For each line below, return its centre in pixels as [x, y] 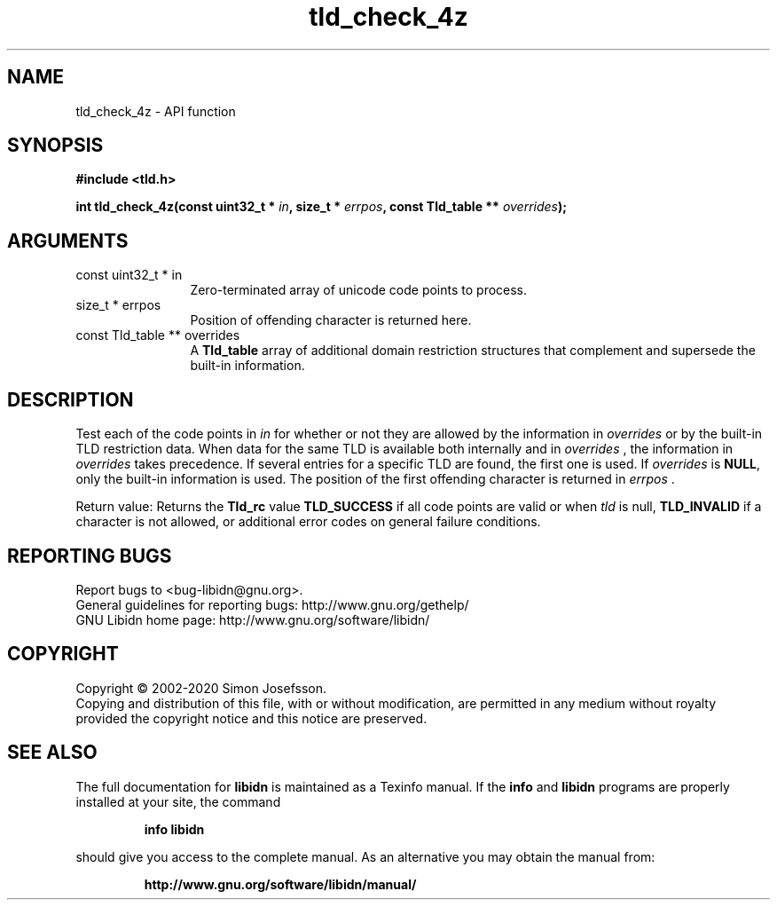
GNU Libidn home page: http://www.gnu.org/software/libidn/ [253, 619]
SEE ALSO [52, 753]
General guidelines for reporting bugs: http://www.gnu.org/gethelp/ [272, 604]
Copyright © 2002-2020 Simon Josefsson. [201, 688]
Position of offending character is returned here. [331, 320]
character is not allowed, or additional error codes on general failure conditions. [308, 522]
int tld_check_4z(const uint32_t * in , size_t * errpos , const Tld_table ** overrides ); [322, 207]
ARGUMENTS [68, 241]
